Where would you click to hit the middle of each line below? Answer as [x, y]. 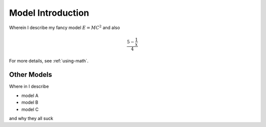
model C [30, 109]
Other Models [31, 75]
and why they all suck [31, 118]
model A [30, 95]
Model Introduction [49, 13]
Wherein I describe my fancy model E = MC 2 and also [65, 27]
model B [30, 102]
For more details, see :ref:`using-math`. [49, 61]
